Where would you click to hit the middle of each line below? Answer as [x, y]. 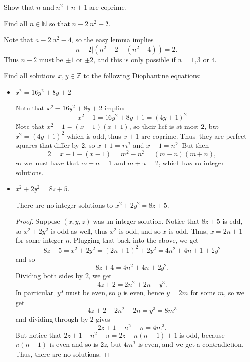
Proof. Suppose [38, 221]
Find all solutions [30, 76]
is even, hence [144, 292]
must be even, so [91, 292]
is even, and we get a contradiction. [191, 344]
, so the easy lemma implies [112, 40]
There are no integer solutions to [64, 205]
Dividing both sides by [49, 276]
